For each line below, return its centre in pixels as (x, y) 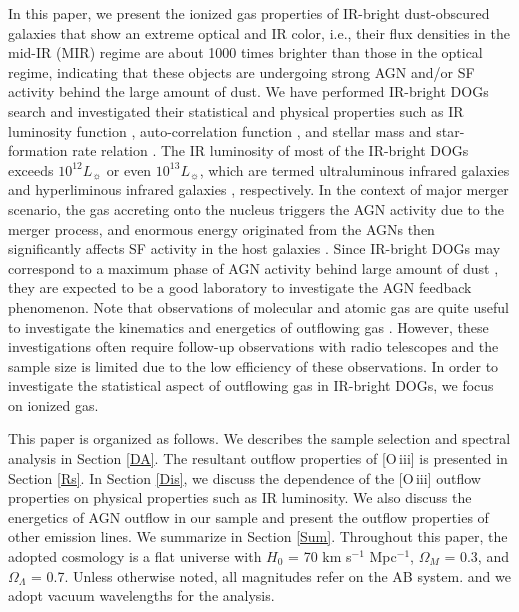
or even (129, 169)
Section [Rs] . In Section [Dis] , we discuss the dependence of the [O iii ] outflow (244, 477)
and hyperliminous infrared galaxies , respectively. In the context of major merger (258, 189)
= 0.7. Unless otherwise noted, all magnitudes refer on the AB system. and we (271, 575)
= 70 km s (320, 556)
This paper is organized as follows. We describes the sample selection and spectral (259, 438)
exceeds (31, 169)
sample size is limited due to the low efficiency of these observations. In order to (253, 365)
